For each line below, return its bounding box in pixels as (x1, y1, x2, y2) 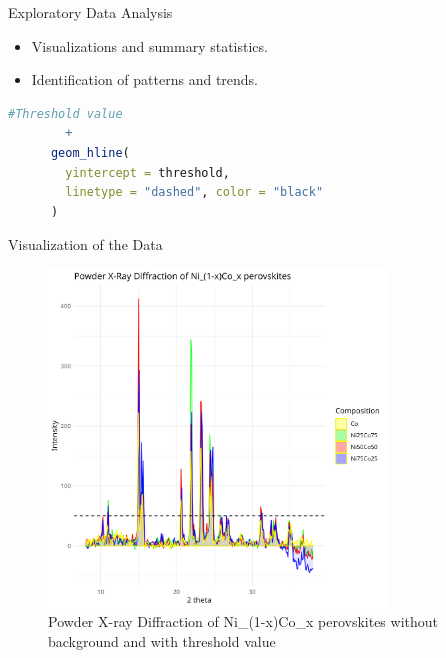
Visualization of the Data (8, 234, 163, 255)
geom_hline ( (50, 145, 130, 160)
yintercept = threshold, (65, 165, 230, 180)
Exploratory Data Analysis (8, 2, 173, 22)
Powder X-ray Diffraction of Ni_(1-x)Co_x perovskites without (48, 611, 438, 632)
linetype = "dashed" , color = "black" (65, 185, 324, 200)
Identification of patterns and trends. (31, 69, 259, 90)
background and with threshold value (48, 630, 276, 651)
